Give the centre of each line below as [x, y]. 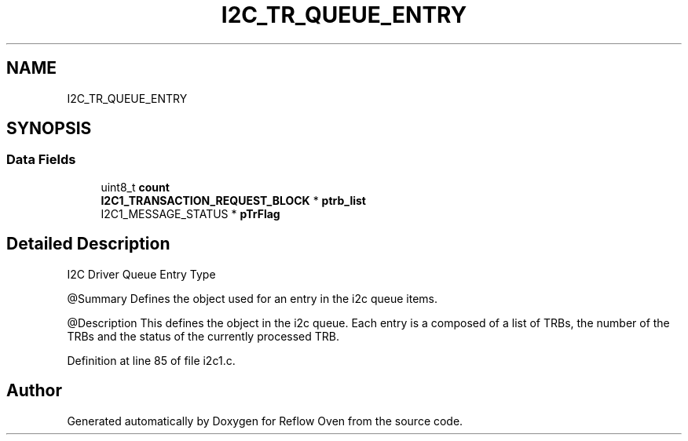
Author [34, 391]
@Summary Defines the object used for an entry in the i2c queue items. [253, 298]
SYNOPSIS [49, 129]
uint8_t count [135, 187]
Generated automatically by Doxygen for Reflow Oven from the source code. [265, 421]
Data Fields [41, 160]
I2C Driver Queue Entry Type [141, 274]
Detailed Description [88, 244]
